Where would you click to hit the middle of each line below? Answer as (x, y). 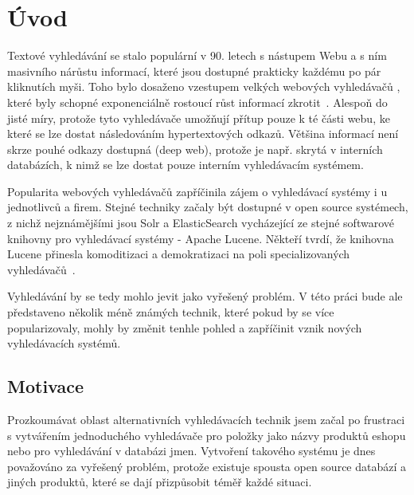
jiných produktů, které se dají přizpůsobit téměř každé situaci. (160, 482)
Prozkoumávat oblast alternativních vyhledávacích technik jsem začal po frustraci (206, 420)
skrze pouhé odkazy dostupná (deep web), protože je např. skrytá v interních (195, 149)
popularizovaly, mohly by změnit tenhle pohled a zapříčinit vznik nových (185, 327)
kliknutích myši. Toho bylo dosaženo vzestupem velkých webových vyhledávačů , (204, 86)
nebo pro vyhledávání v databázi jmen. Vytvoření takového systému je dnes (191, 451)
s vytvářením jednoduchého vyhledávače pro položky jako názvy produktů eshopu (207, 435)
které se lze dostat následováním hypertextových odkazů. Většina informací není (203, 134)
